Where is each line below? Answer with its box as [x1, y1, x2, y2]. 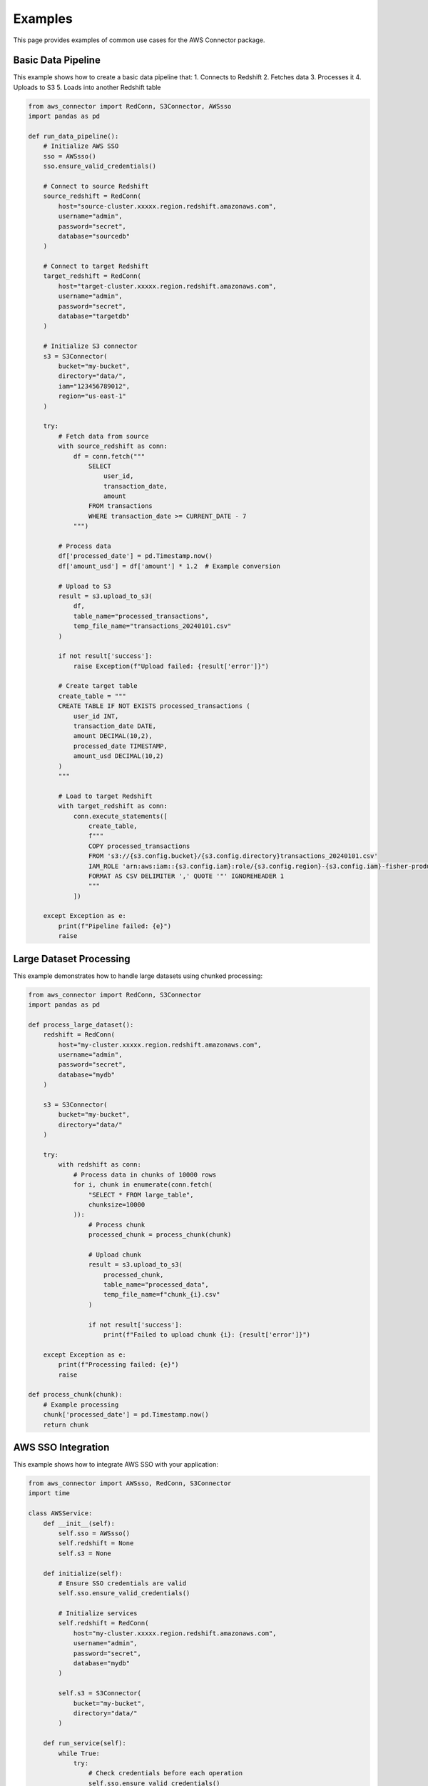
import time [28, 1490, 71, 1497]
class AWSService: [28, 1510, 93, 1517]
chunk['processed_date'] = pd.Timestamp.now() [43, 1411, 210, 1419]
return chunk [43, 1420, 89, 1429]
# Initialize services [58, 1610, 138, 1617]
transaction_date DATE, [73, 722, 157, 730]
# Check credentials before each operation [88, 1769, 243, 1777]
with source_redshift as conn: [58, 442, 168, 450]
